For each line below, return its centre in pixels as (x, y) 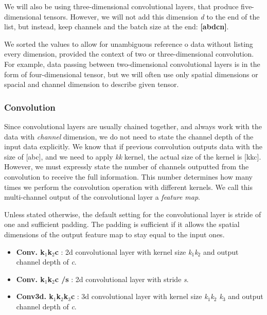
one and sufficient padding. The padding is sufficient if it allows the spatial (122, 224)
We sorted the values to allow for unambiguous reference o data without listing (129, 43)
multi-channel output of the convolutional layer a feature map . (102, 197)
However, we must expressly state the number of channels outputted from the (127, 167)
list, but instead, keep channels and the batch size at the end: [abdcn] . (117, 27)
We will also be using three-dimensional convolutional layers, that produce (121, 6)
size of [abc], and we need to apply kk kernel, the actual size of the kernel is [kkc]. (133, 156)
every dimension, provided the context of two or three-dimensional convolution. (129, 54)
